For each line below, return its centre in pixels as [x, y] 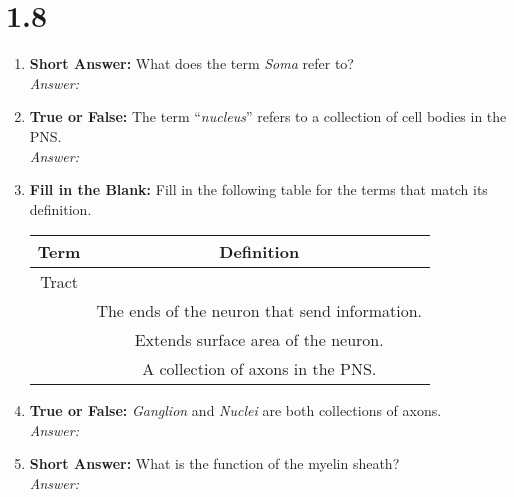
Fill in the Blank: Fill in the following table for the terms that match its [258, 189]
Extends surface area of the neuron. [259, 340]
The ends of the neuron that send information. [259, 311]
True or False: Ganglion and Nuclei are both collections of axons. [235, 410]
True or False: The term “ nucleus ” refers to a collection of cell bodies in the [268, 116]
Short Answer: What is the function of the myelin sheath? [214, 463]
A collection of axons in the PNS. [259, 369]
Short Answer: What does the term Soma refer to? [191, 63]
